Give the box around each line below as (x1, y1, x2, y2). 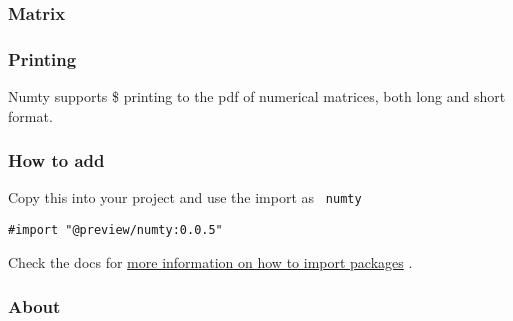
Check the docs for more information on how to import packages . (8, 251, 413, 272)
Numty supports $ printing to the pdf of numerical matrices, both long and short (8, 86, 506, 107)
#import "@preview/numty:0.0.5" (8, 223, 223, 238)
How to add (8, 148, 105, 173)
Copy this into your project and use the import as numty (8, 187, 362, 208)
